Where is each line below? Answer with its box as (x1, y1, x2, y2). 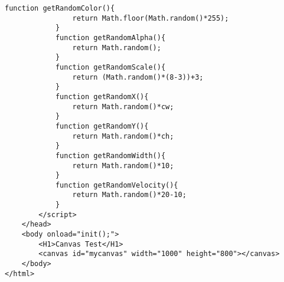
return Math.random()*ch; (72, 132, 174, 140)
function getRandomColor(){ (5, 4, 115, 12)
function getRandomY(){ (55, 122, 149, 130)
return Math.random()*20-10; (72, 191, 187, 199)
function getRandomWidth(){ (55, 151, 166, 160)
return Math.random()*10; (72, 161, 174, 170)
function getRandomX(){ (55, 92, 149, 101)
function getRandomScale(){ (55, 63, 166, 71)
